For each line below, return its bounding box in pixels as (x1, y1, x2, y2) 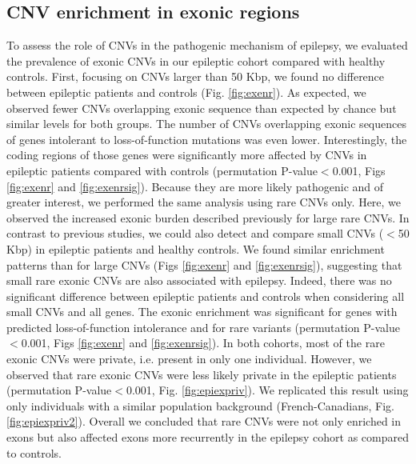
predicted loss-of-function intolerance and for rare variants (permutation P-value (6, 318, 400, 335)
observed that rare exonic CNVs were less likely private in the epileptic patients (6, 366, 397, 382)
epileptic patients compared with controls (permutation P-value (6, 162, 318, 178)
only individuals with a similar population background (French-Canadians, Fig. (6, 397, 395, 414)
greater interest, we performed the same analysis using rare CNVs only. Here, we (6, 194, 402, 210)
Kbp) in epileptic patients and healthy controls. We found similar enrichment (6, 240, 385, 257)
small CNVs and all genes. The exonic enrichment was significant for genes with (6, 303, 398, 320)
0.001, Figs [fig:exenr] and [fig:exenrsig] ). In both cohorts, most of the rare (21, 334, 385, 351)
